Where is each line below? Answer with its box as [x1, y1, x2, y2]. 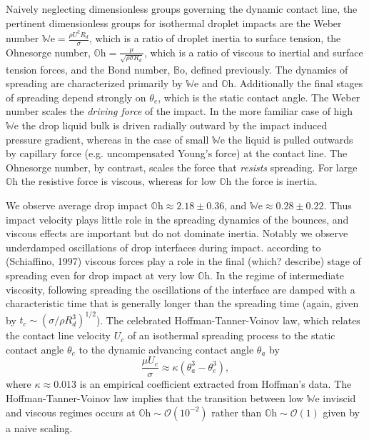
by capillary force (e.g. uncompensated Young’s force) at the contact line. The [6, 146, 348, 161]
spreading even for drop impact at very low [6, 267, 195, 282]
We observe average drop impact [6, 197, 148, 212]
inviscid [323, 391, 356, 406]
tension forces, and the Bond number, [6, 61, 171, 76]
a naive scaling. [6, 420, 73, 435]
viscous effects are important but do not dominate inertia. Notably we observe [6, 226, 348, 241]
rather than [211, 404, 262, 419]
